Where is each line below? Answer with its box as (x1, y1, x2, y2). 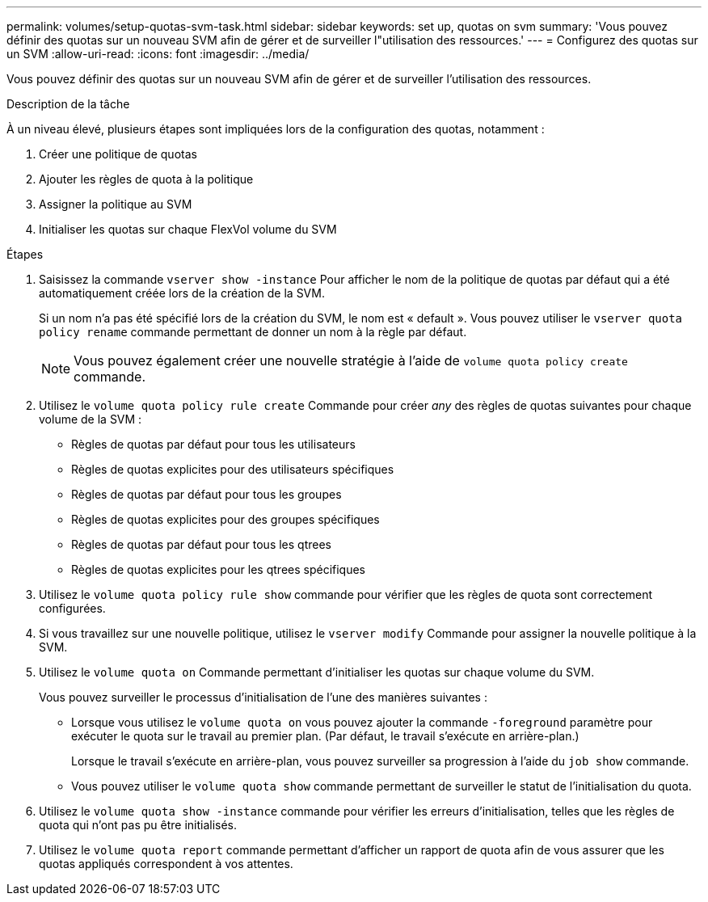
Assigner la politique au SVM (39, 197, 192, 211)
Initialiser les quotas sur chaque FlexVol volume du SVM (39, 222, 337, 236)
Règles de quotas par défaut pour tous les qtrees (71, 537, 331, 551)
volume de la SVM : (39, 412, 142, 426)
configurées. (39, 601, 106, 615)
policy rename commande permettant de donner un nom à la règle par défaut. (39, 325, 467, 339)
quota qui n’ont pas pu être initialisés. (39, 818, 238, 832)
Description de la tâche (6, 97, 130, 111)
